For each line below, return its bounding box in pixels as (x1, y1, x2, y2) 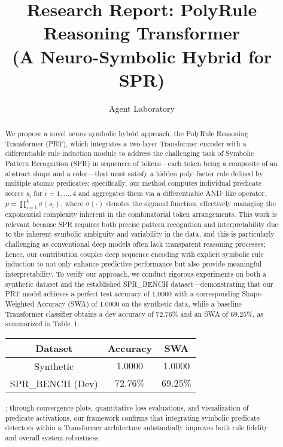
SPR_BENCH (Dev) (10, 376, 98, 390)
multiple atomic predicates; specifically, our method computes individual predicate (5, 178, 262, 188)
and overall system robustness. (5, 432, 101, 442)
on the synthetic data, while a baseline (121, 298, 242, 308)
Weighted (5, 298, 35, 308)
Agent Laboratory (109, 102, 175, 114)
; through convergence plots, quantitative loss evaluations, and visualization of (5, 402, 249, 412)
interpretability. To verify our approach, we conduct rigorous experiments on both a (5, 268, 266, 278)
